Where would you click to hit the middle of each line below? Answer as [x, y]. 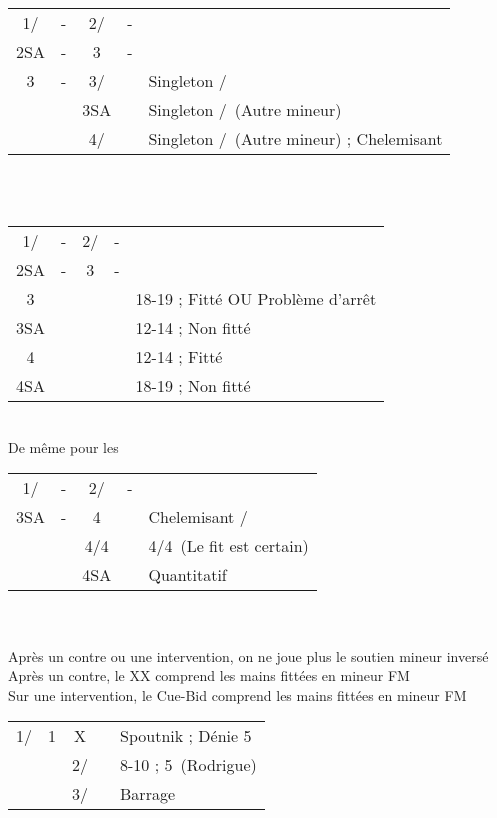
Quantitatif [187, 575]
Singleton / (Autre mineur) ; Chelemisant [295, 138]
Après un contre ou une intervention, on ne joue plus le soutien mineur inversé [248, 655]
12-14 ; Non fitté [193, 328]
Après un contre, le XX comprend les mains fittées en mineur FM [209, 675]
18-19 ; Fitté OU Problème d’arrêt [256, 299]
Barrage [148, 794]
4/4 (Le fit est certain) [228, 546]
